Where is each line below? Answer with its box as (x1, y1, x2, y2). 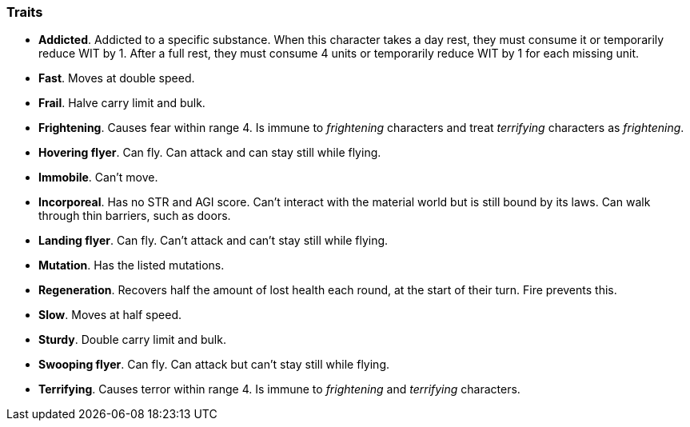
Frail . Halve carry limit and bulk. (38, 96, 205, 110)
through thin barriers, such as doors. (38, 209, 231, 223)
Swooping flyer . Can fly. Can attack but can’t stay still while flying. (38, 357, 389, 372)
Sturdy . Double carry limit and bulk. (38, 333, 226, 347)
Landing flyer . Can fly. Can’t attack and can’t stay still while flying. (38, 233, 389, 248)
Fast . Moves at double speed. (38, 71, 195, 86)
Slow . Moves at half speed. (38, 308, 182, 322)
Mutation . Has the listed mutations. (38, 258, 225, 273)
